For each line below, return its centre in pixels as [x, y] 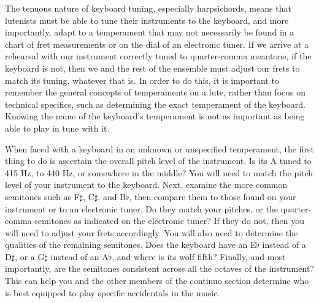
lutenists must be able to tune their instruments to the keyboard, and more [147, 20]
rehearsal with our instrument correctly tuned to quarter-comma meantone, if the [158, 56]
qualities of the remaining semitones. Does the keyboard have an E [131, 245]
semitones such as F [42, 196]
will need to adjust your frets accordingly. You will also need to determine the [152, 232]
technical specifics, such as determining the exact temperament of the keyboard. [155, 104]
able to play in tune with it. [57, 128]
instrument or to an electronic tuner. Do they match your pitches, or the [142, 208]
